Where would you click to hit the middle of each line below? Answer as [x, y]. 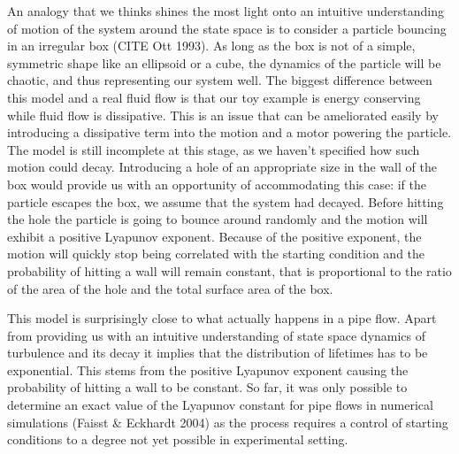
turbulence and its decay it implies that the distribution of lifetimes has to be [218, 353]
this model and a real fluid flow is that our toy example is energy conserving [214, 97]
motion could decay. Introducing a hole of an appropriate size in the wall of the [222, 167]
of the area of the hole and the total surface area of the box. [170, 288]
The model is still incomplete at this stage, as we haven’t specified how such [214, 149]
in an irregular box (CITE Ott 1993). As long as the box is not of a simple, [211, 46]
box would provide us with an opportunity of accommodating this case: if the [217, 184]
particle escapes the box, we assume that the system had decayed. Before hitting [226, 201]
